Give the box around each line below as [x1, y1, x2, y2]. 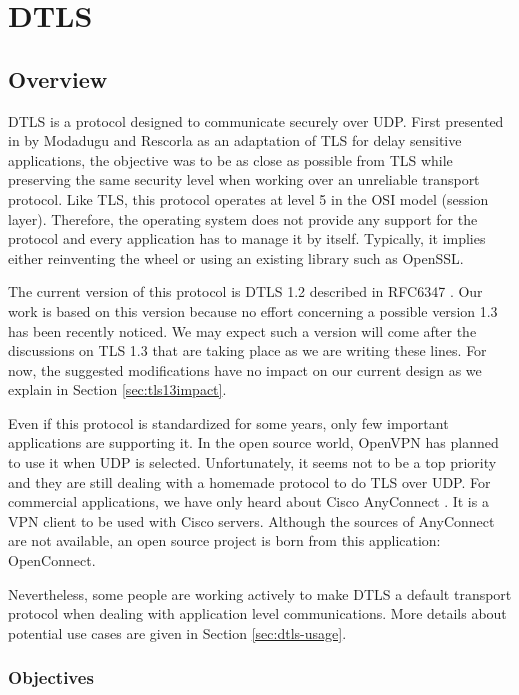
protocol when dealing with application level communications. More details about [8, 603, 507, 624]
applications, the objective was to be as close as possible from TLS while [8, 149, 453, 170]
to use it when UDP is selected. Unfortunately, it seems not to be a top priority [8, 452, 497, 473]
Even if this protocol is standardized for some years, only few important [8, 412, 449, 433]
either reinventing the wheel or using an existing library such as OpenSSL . [8, 247, 464, 268]
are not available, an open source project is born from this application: [8, 530, 441, 551]
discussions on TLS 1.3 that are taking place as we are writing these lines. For [8, 340, 487, 361]
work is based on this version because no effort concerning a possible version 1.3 [8, 300, 498, 321]
